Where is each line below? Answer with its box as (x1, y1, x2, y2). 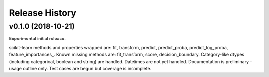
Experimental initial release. (9, 36, 66, 41)
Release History (9, 7, 77, 18)
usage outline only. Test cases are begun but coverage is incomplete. (9, 65, 152, 71)
